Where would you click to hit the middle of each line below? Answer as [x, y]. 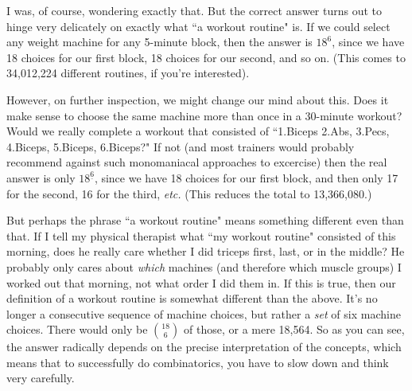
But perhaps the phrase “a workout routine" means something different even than [205, 220]
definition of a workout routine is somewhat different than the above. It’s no [192, 298]
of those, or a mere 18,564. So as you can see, [294, 329]
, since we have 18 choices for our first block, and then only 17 [246, 177]
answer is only [41, 177]
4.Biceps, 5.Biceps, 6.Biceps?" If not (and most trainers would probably [181, 146]
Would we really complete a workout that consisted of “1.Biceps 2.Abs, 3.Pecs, [198, 131]
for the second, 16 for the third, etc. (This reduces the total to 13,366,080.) [189, 193]
